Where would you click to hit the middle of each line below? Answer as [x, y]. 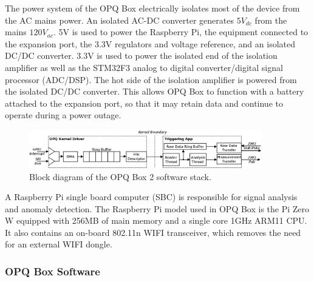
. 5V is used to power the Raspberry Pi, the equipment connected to [181, 32]
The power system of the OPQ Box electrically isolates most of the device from [152, 8]
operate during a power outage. [63, 115]
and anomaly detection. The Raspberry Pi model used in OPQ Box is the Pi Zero [157, 208]
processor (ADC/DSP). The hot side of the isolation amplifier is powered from [151, 79]
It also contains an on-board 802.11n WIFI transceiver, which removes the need [153, 232]
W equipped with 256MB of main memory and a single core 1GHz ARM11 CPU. [156, 220]
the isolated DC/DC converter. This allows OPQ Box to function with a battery [155, 91]
